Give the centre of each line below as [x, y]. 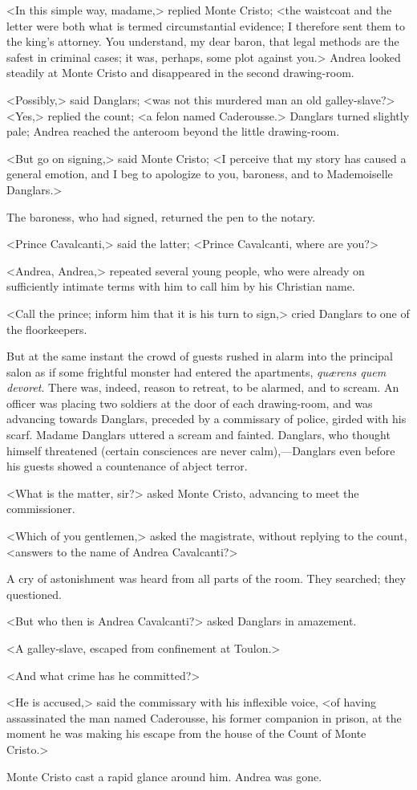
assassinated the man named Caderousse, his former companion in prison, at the [204, 717]
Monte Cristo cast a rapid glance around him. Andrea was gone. [164, 776]
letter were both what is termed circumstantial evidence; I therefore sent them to [206, 25]
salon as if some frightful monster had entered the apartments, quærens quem [196, 371]
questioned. [34, 594]
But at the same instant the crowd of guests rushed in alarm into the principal [200, 356]
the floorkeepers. [47, 329]
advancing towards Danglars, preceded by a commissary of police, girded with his [206, 419]
